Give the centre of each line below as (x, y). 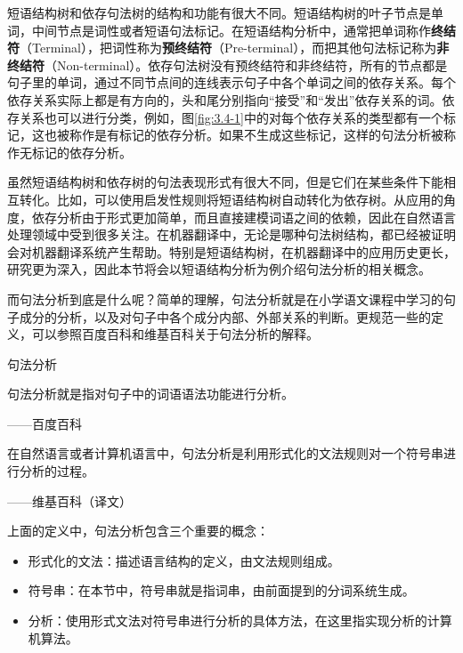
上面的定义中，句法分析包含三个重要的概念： (138, 531)
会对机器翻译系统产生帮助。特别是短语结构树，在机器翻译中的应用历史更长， (231, 251)
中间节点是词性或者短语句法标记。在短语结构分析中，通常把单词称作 (231, 30)
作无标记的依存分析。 (69, 152)
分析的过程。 (57, 471)
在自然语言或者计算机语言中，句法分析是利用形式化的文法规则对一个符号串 (225, 453)
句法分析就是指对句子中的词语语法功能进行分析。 (150, 394)
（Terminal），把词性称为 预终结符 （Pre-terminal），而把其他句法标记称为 (228, 48)
